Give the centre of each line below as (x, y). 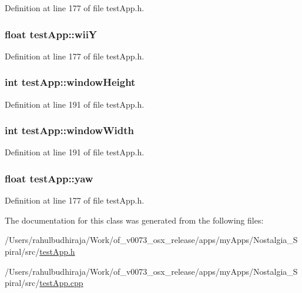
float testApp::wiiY (51, 34)
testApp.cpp (61, 283)
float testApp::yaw (49, 178)
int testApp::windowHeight (70, 82)
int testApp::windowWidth (70, 130)
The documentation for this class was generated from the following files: (134, 220)
